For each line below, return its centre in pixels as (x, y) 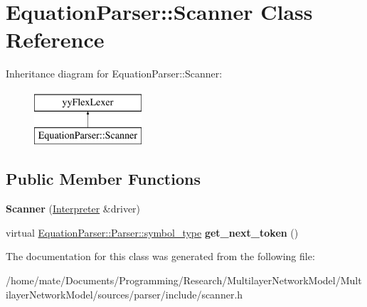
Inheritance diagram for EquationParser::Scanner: (114, 74)
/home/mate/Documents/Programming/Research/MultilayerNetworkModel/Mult (184, 280)
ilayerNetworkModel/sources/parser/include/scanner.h (124, 294)
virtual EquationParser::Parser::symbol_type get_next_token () (152, 232)
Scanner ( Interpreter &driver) (73, 209)
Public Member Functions (103, 179)
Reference (55, 39)
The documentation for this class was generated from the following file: (160, 256)
